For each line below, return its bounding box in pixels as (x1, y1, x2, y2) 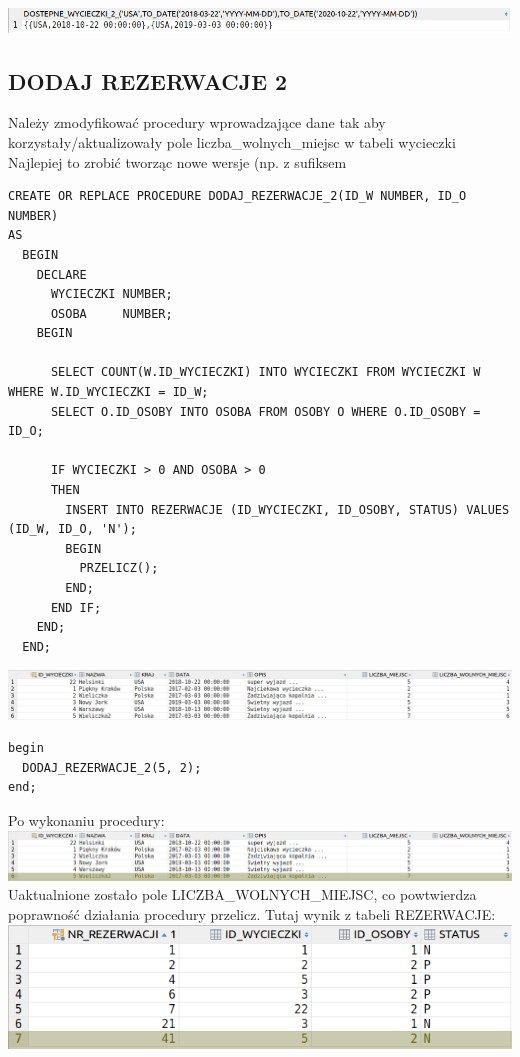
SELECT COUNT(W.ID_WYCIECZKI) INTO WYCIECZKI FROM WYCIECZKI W (50, 365, 481, 380)
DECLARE (36, 267, 87, 282)
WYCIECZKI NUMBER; (50, 287, 173, 302)
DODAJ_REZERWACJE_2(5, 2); (22, 760, 202, 775)
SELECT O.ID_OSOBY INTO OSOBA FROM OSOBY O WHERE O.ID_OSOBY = (50, 404, 481, 419)
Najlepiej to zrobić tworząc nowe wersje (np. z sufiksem (8, 151, 347, 172)
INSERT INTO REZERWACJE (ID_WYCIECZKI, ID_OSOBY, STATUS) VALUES (65, 502, 510, 517)
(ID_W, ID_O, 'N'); (8, 522, 137, 537)
